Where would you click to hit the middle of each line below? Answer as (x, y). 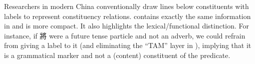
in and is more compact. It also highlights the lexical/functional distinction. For (127, 26)
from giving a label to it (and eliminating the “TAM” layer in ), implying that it (128, 45)
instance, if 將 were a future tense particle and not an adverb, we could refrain (125, 35)
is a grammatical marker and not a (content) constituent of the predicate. (117, 55)
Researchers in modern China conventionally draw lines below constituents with (126, 6)
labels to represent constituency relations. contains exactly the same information (127, 16)
